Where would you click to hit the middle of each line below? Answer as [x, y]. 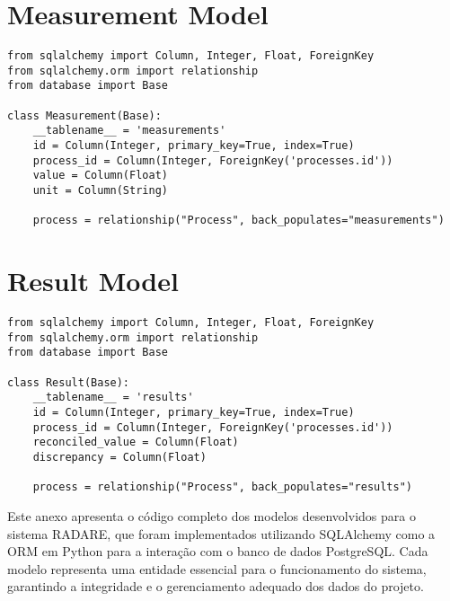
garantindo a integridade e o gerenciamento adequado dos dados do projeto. [216, 586]
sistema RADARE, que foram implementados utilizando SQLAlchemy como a [221, 533]
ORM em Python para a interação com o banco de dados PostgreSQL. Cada [218, 551]
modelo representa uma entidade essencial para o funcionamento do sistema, [217, 568]
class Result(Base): [69, 382]
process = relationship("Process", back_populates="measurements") [238, 221]
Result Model [93, 281]
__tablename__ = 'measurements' [129, 131]
